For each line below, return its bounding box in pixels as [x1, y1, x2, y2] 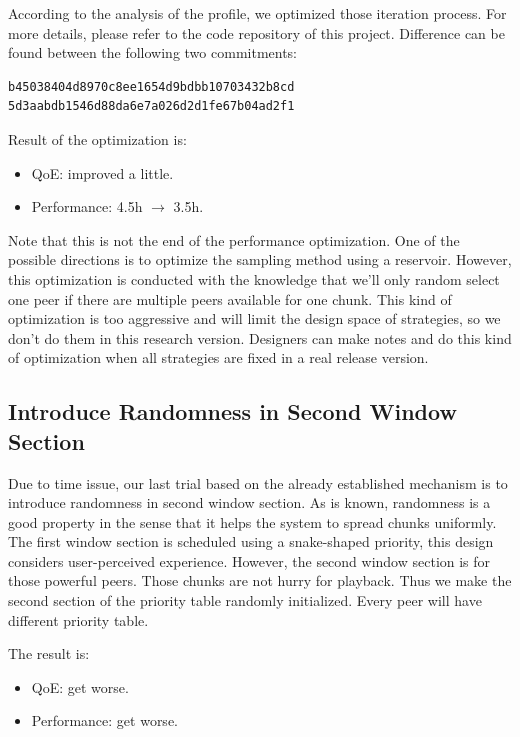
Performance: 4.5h [31, 196, 143, 217]
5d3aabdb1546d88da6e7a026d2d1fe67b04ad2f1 [8, 99, 295, 114]
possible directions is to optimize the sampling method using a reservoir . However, [8, 249, 512, 270]
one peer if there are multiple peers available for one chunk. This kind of [8, 288, 452, 309]
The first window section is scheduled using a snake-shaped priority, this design [8, 531, 494, 552]
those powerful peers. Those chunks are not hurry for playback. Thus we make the [8, 570, 512, 591]
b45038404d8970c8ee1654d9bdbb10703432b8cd [8, 79, 295, 94]
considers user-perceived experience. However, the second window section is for [8, 550, 491, 571]
